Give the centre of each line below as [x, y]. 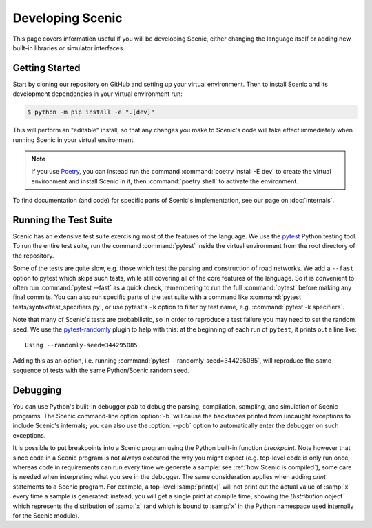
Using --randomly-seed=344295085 [81, 345]
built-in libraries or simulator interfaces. [69, 48]
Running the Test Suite [63, 220]
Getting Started [46, 68]
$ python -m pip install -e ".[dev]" [91, 112]
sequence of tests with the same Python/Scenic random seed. [101, 370]
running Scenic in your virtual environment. [74, 140]
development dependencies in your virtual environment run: [97, 94]
